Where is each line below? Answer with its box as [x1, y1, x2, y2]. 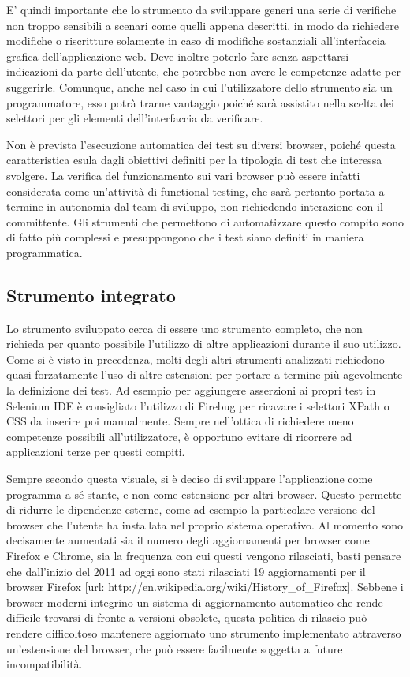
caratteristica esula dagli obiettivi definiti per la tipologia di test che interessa [6, 151, 382, 168]
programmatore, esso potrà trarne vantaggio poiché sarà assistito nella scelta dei [6, 94, 394, 110]
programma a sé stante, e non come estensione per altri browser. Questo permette [6, 485, 402, 502]
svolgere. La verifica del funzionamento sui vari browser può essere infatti [6, 166, 360, 183]
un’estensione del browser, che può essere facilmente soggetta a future [6, 640, 343, 656]
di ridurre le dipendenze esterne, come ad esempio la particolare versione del [6, 501, 375, 518]
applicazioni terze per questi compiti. [6, 443, 185, 460]
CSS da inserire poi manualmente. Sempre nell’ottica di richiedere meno [6, 413, 354, 429]
